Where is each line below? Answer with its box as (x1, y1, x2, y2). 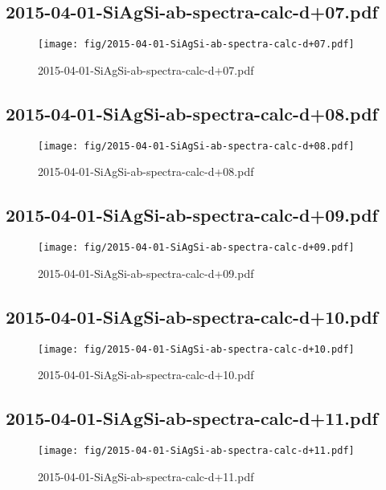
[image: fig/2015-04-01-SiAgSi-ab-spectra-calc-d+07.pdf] (38, 39, 355, 51)
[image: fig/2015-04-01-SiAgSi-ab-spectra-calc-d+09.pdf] (38, 242, 355, 254)
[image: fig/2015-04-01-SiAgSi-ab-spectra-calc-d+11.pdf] (38, 445, 355, 457)
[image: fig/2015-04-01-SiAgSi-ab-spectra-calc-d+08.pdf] (38, 140, 355, 152)
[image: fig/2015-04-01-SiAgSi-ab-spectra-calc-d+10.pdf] (38, 343, 355, 355)
